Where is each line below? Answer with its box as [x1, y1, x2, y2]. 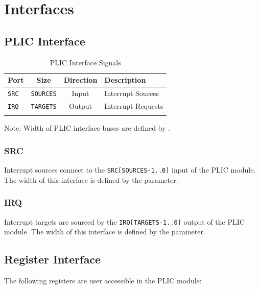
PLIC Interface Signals [50, 57, 121, 67]
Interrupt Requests [104, 100, 163, 111]
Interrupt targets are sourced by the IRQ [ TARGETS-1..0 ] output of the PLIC [4, 216, 245, 227]
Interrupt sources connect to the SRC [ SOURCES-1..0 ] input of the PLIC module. [4, 164, 256, 175]
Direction [63, 75, 98, 85]
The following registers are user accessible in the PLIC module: [4, 275, 202, 286]
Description [104, 75, 146, 85]
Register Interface [4, 251, 101, 267]
